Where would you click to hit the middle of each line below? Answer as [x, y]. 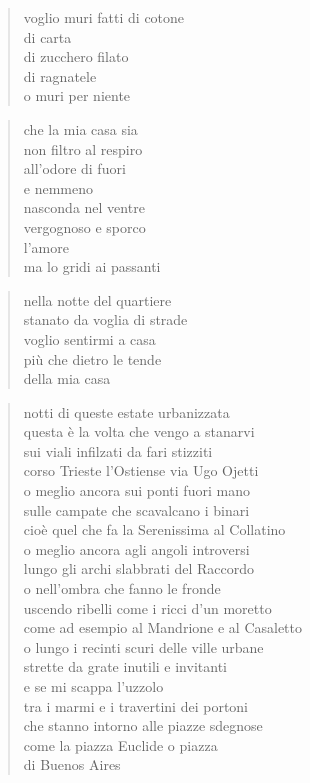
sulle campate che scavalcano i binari [136, 509]
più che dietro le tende [92, 358]
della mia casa [67, 378]
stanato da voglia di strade [105, 319]
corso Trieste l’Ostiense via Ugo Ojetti [141, 470]
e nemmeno [58, 187]
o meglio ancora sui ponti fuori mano [136, 490]
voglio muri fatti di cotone [104, 17]
